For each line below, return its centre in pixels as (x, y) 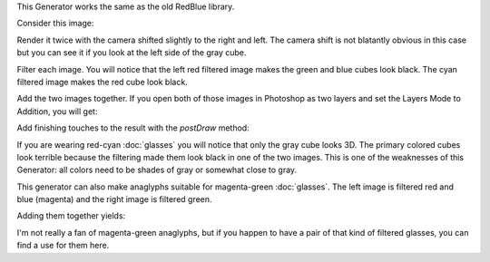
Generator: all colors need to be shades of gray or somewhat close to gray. (157, 170)
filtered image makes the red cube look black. (102, 82)
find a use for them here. (63, 246)
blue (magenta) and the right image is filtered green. (114, 199)
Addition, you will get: (57, 111)
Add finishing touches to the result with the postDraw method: (133, 128)
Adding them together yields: (71, 216)
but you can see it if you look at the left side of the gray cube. (132, 53)
